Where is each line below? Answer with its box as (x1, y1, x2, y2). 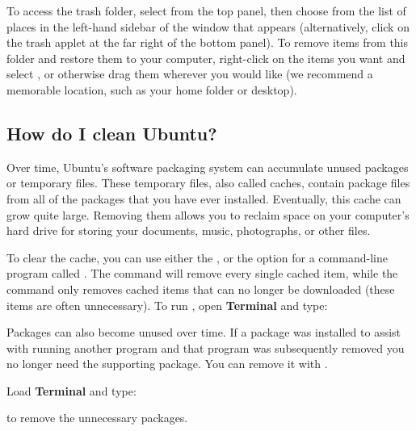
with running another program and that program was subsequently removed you (6, 339, 405, 356)
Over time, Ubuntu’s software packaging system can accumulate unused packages (6, 158, 409, 175)
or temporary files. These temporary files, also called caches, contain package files (6, 174, 410, 191)
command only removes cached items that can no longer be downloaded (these (6, 280, 395, 297)
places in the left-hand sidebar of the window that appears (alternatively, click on (6, 18, 410, 35)
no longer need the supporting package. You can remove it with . (6, 355, 328, 372)
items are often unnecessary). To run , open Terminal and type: (6, 296, 328, 313)
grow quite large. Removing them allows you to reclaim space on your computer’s (6, 206, 410, 223)
